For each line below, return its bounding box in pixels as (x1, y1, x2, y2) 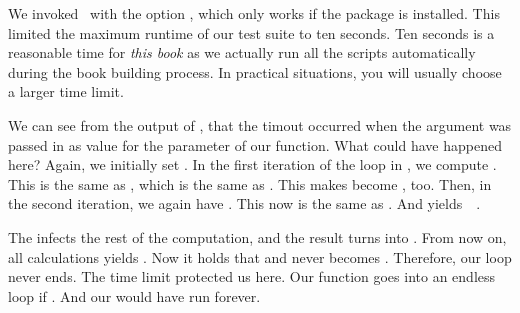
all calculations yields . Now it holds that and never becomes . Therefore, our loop (8, 246, 512, 267)
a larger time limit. (8, 81, 124, 102)
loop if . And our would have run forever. (8, 285, 261, 306)
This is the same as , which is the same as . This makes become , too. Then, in (8, 173, 492, 194)
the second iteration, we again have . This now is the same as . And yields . (8, 193, 481, 214)
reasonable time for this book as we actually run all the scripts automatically (8, 42, 476, 63)
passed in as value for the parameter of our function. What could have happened (8, 134, 502, 155)
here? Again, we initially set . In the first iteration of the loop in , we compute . (8, 154, 497, 175)
